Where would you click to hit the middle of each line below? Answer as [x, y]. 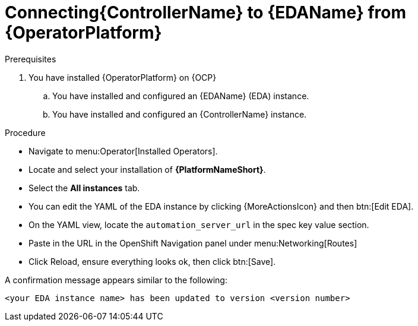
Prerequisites [31, 59]
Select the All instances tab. [84, 188]
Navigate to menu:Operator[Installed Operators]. [123, 151]
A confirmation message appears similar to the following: [116, 280]
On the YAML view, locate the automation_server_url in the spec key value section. [199, 224]
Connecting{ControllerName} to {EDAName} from [206, 12]
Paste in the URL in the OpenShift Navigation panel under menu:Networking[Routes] [193, 243]
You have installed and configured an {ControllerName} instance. [180, 114]
